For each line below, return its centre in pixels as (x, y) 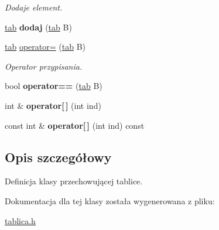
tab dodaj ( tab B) (38, 27)
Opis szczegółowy (58, 157)
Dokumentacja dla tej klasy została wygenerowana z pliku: (110, 200)
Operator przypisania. (44, 66)
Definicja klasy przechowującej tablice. (74, 181)
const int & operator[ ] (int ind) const (75, 125)
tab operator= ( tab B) (45, 47)
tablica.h (20, 220)
